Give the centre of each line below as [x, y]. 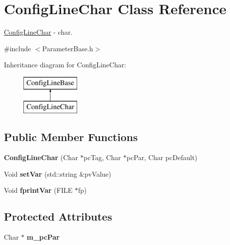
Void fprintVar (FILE [38, 190]
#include [18, 48]
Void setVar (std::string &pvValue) [58, 174]
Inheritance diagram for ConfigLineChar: [65, 65]
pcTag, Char [102, 157]
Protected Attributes [58, 216]
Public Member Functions [71, 137]
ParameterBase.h [68, 48]
